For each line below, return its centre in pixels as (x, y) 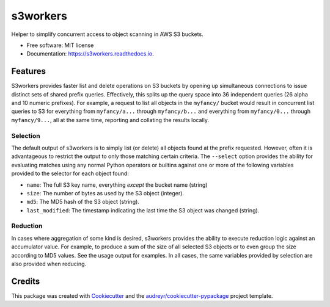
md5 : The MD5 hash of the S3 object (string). (83, 202)
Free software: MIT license (60, 45)
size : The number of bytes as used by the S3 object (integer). (105, 193)
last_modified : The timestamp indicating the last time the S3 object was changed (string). (143, 210)
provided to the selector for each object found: (70, 173)
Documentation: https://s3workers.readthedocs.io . (90, 54)
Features (28, 71)
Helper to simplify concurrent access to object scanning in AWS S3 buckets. (108, 34)
